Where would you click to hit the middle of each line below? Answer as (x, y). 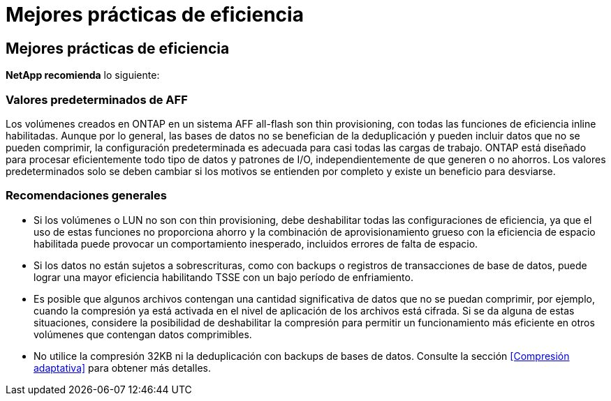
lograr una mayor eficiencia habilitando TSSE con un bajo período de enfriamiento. (223, 277)
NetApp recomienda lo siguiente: (83, 75)
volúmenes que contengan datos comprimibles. (143, 334)
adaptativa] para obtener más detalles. (122, 368)
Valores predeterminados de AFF (97, 99)
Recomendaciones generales (86, 196)
